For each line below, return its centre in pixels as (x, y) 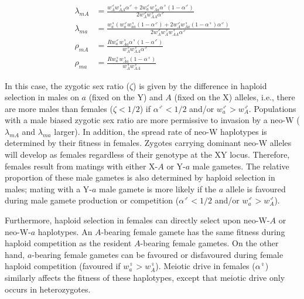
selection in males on (42, 97)
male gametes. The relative (241, 166)
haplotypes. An (65, 231)
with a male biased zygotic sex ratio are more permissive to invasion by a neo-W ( (152, 120)
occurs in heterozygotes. (48, 289)
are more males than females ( (59, 108)
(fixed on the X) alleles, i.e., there (235, 97)
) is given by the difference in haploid (200, 85)
